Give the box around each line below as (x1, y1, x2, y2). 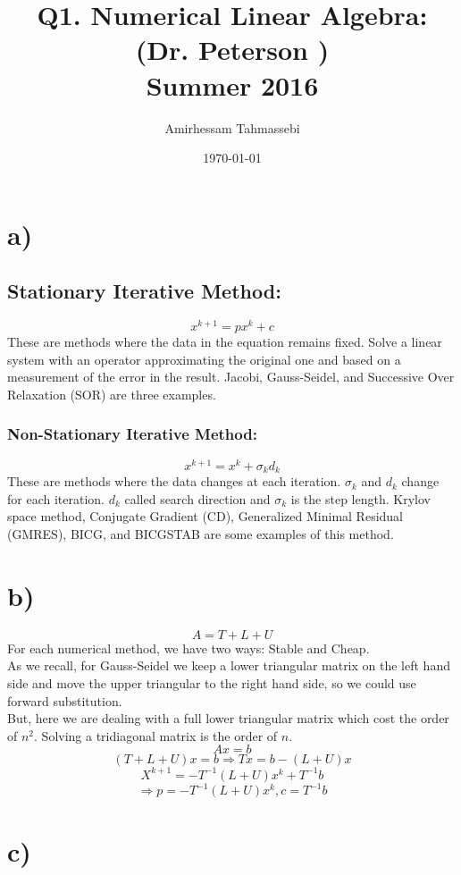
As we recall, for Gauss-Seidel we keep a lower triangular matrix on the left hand (7, 656, 450, 675)
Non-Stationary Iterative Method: (7, 423, 257, 445)
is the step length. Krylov (290, 489, 431, 508)
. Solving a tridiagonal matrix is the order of (34, 726, 278, 745)
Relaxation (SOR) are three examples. (7, 384, 216, 403)
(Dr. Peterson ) (135, 31, 330, 68)
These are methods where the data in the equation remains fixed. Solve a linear (7, 332, 442, 351)
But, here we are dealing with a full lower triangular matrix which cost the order (7, 709, 449, 728)
